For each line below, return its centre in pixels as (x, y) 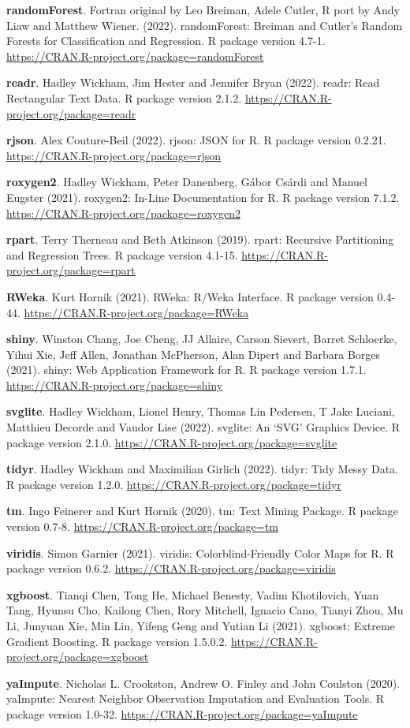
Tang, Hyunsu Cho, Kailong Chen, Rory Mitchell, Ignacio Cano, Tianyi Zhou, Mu (205, 610)
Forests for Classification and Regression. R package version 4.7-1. (166, 41)
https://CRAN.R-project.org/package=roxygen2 (123, 213)
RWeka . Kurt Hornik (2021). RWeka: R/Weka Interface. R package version (190, 296)
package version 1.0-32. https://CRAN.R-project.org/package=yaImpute (182, 713)
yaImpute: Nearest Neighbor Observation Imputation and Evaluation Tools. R (196, 698)
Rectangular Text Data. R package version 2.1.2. (124, 97)
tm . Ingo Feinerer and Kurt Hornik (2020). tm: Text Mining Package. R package (202, 511)
